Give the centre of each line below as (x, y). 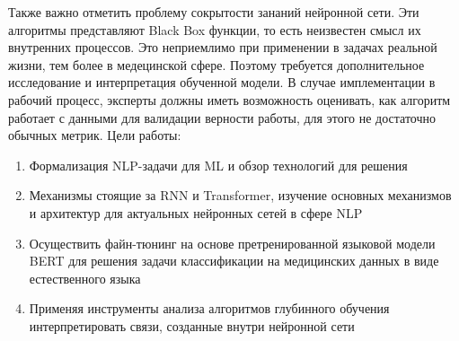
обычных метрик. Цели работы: (95, 135)
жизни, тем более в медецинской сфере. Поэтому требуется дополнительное (216, 64)
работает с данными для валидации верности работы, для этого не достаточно (222, 117)
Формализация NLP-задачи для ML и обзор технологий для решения (218, 165)
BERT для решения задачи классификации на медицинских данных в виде (234, 261)
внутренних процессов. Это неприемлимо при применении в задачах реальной (223, 47)
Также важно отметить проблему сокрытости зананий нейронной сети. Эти (214, 12)
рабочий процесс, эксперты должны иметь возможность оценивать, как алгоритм (229, 99)
